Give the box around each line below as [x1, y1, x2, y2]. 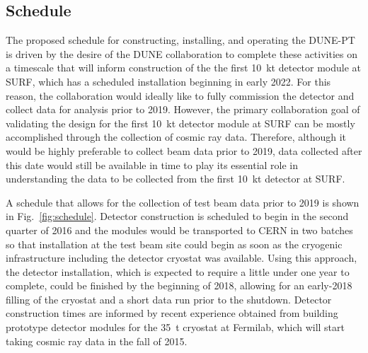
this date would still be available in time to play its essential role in [6, 157, 299, 172]
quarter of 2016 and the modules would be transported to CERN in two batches [6, 222, 353, 237]
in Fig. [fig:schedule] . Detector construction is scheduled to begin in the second [6, 209, 349, 224]
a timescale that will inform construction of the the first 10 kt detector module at [6, 60, 362, 75]
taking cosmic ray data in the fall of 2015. [6, 333, 188, 348]
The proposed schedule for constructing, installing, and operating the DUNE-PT [6, 33, 355, 47]
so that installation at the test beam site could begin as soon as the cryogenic [6, 236, 343, 251]
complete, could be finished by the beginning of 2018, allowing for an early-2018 [6, 278, 352, 293]
